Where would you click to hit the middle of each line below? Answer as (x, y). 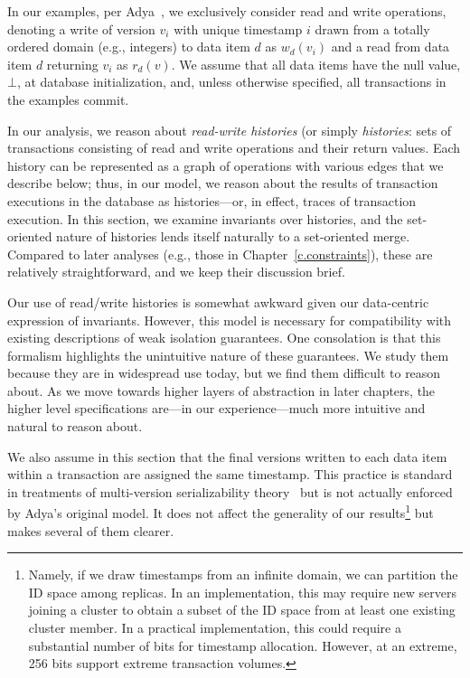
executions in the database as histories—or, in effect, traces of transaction (212, 200)
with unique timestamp (238, 28)
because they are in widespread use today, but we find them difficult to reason (224, 373)
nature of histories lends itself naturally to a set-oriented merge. (233, 236)
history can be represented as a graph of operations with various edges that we (226, 165)
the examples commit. (68, 99)
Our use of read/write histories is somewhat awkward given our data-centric (218, 301)
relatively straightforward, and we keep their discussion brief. (176, 272)
